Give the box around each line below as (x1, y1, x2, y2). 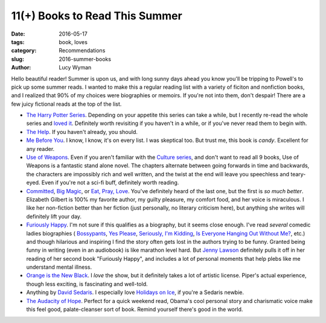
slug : (11, 55, 24, 63)
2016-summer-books (59, 55, 112, 63)
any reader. (26, 145, 55, 152)
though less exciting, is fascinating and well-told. (26, 280, 148, 287)
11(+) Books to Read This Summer (11, 9, 182, 22)
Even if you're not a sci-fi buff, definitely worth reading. (41, 179, 179, 187)
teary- (290, 170, 306, 177)
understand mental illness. (26, 263, 92, 271)
